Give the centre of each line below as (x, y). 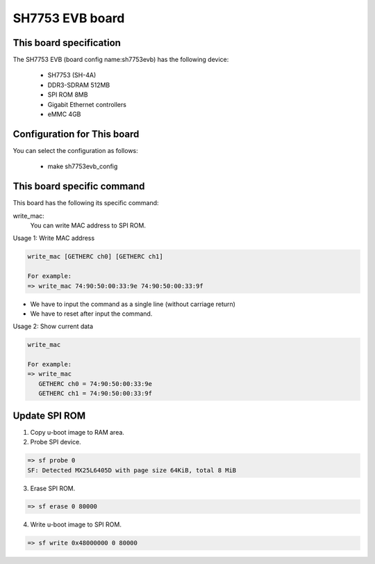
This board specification (67, 43)
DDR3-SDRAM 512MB (79, 85)
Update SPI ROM (49, 416)
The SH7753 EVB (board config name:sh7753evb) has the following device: (121, 60)
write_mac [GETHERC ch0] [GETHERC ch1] (95, 257)
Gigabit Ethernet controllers (87, 104)
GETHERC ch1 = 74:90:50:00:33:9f (95, 394)
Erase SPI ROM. (53, 488)
